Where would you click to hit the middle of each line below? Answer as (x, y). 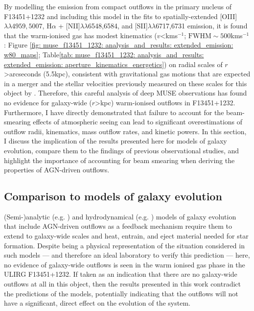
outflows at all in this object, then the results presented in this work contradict (123, 284)
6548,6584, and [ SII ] (118, 26)
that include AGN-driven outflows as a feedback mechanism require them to (118, 226)
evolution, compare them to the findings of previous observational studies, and (122, 150)
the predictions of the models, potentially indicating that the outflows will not (121, 293)
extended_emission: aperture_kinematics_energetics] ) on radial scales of (113, 64)
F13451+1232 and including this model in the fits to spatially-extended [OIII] (121, 16)
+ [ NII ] (69, 26)
